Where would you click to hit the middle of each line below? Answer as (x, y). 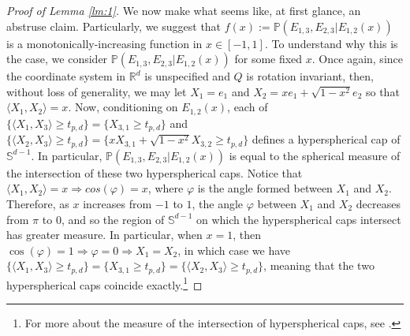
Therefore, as (38, 203)
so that (382, 91)
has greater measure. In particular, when (104, 235)
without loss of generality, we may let (97, 91)
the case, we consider (57, 59)
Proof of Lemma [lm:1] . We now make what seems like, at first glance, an (184, 10)
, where (166, 188)
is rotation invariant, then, (310, 76)
